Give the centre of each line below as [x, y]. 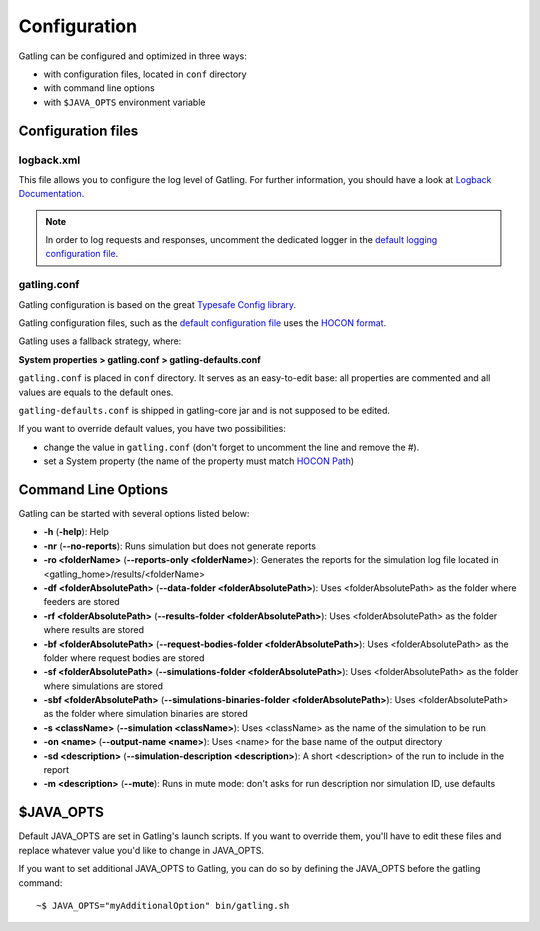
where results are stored [94, 630]
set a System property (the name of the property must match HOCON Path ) [199, 461]
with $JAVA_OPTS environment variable [124, 102]
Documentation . [51, 194]
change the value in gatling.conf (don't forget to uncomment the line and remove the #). [231, 447]
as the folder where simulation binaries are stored [146, 714]
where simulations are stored [103, 686]
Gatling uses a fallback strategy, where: [100, 341]
